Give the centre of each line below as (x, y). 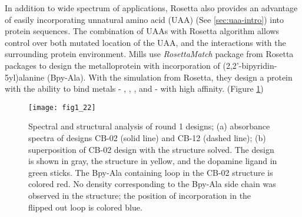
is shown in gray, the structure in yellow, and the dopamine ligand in (153, 161)
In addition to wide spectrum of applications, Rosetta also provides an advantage (151, 8)
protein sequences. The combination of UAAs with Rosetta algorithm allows (142, 31)
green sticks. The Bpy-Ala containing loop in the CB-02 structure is (151, 172)
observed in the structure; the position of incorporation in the (140, 195)
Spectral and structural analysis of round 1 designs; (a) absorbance (149, 126)
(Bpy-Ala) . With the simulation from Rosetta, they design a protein (170, 77)
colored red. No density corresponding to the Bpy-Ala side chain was (152, 184)
